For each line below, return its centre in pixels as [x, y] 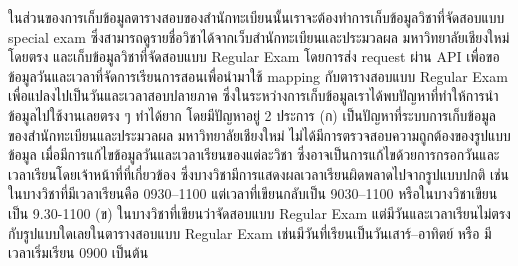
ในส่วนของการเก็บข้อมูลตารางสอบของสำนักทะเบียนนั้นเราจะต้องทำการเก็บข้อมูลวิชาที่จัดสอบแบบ [256, 17]
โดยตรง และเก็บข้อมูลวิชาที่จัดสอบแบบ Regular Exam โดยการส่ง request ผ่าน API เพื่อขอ [254, 56]
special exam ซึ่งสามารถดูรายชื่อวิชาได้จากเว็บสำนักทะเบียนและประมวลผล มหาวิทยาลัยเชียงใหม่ [259, 36]
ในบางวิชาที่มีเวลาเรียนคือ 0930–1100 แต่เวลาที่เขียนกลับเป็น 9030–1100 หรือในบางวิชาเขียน [253, 193]
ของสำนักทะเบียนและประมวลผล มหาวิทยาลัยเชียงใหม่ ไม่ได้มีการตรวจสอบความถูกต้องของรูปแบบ [259, 134]
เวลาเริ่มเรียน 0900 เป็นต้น [78, 252]
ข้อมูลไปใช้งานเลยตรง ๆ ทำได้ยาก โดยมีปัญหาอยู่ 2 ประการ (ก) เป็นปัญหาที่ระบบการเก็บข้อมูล [252, 114]
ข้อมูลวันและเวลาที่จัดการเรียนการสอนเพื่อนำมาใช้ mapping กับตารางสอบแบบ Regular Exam [258, 75]
